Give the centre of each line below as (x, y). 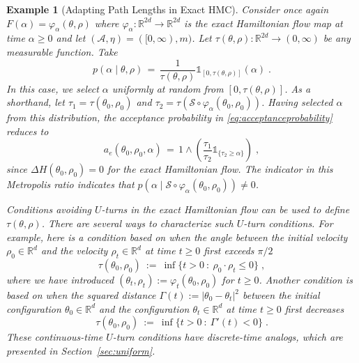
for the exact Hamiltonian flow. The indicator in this (220, 169)
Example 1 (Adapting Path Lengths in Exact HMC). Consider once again (168, 9)
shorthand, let (36, 102)
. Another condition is (306, 279)
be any (337, 38)
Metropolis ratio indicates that (70, 184)
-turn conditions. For (288, 223)
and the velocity (74, 250)
